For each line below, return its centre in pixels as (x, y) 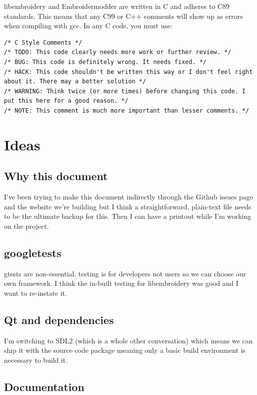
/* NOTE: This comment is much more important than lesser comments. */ (127, 110)
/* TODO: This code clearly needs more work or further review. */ (118, 52)
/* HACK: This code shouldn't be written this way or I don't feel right (128, 72)
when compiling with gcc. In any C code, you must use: (88, 26)
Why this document (56, 176)
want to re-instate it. (35, 293)
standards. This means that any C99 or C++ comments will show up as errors (124, 16)
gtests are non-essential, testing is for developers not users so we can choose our (125, 273)
